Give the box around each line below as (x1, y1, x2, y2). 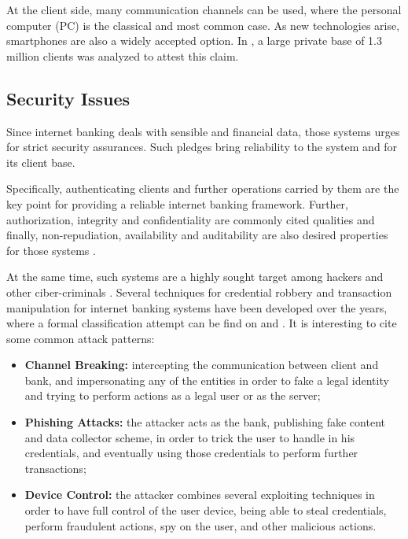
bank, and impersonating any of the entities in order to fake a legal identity (24, 371, 389, 388)
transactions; (24, 460, 86, 476)
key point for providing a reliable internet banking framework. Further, (6, 195, 348, 212)
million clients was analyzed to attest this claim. (6, 47, 239, 64)
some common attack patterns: (6, 330, 155, 346)
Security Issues (6, 86, 130, 110)
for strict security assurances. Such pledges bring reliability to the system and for (6, 138, 398, 155)
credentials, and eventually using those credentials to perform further (24, 445, 358, 461)
